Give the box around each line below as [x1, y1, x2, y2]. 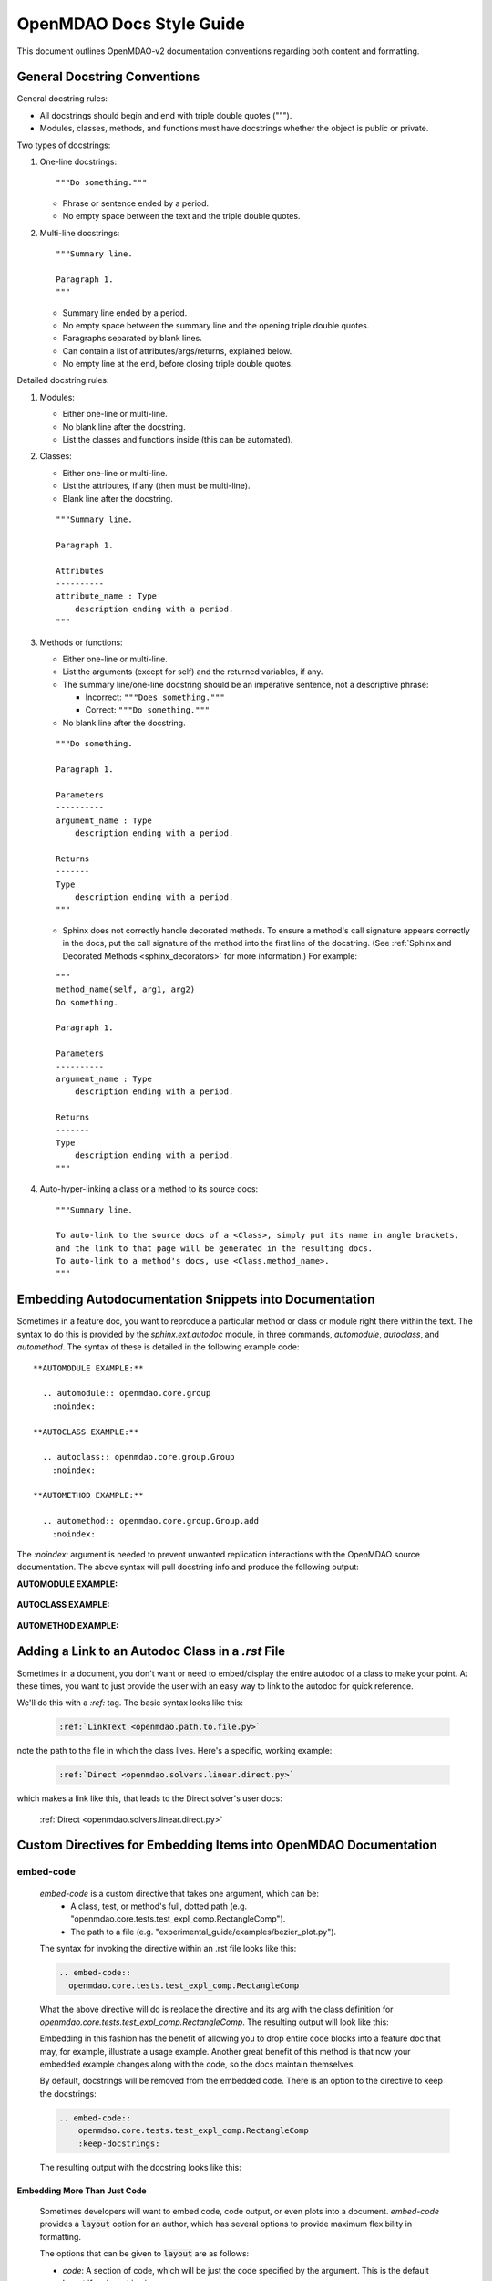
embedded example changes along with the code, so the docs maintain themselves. [39, 2058, 355, 2070]
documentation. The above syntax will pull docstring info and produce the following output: [16, 1561, 359, 1573]
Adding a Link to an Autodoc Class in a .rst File [16, 1643, 286, 1660]
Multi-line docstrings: [39, 227, 120, 238]
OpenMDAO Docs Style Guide [16, 14, 245, 34]
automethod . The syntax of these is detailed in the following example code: [16, 1341, 300, 1352]
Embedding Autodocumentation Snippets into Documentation [16, 1292, 375, 1307]
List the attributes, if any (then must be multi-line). [62, 480, 251, 492]
